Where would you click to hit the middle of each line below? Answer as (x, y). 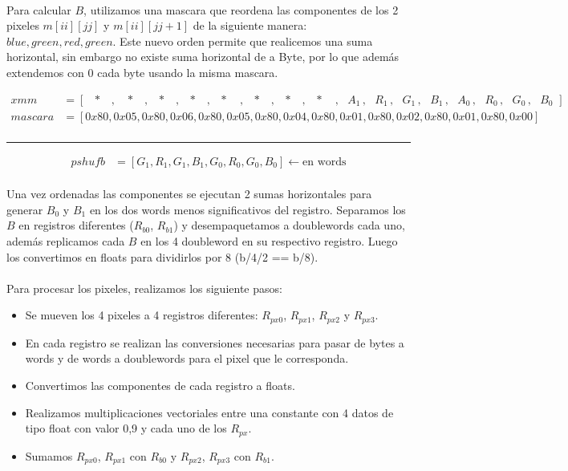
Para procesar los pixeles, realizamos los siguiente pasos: (144, 288)
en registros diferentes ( (76, 225)
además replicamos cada (66, 241)
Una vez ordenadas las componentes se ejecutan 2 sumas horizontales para (189, 194)
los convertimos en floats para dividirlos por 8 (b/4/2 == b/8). (162, 256)
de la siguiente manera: (250, 25)
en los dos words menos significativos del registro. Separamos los (247, 209)
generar (25, 209)
